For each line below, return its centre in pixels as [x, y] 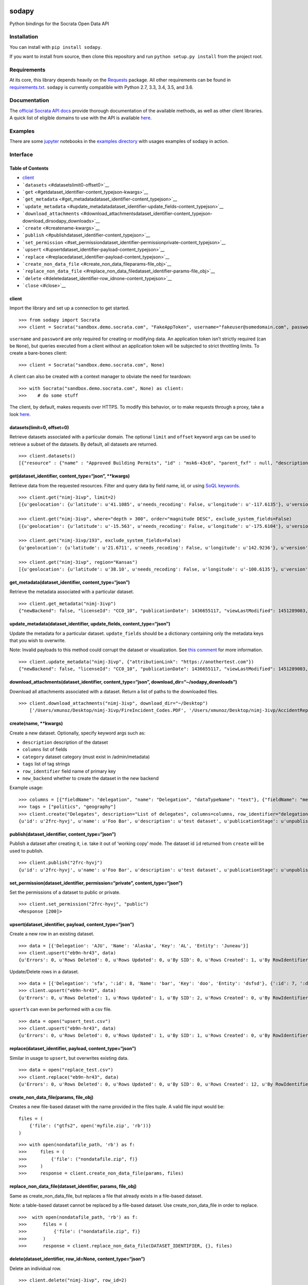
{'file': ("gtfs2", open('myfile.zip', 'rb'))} [90, 1126]
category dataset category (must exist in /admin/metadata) [86, 757]
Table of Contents [29, 168]
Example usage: [26, 788]
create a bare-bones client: [38, 353]
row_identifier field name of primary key [69, 771]
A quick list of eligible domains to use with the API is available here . [81, 118]
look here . [20, 414]
